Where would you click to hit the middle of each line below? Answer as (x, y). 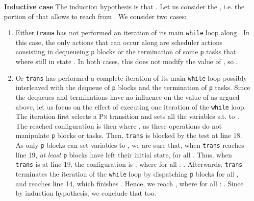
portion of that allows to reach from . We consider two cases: (95, 16)
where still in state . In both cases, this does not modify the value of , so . (127, 61)
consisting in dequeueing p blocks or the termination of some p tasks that (126, 52)
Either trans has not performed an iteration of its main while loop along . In (133, 33)
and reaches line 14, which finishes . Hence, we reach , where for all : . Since (129, 183)
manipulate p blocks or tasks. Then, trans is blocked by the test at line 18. (129, 135)
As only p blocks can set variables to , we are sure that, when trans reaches (130, 145)
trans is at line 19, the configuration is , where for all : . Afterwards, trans (129, 164)
